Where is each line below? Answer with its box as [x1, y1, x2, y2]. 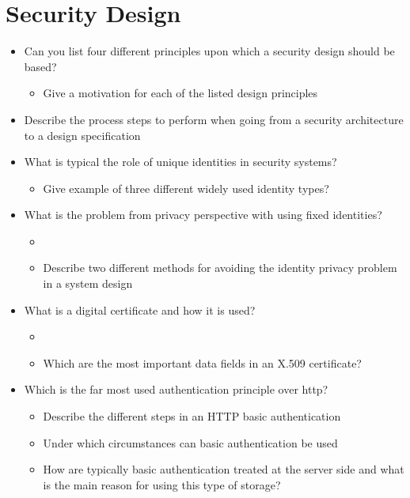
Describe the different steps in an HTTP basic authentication [43, 408, 341, 424]
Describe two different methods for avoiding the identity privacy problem [43, 259, 397, 276]
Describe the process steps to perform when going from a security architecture [24, 111, 404, 127]
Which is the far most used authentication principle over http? [24, 381, 328, 398]
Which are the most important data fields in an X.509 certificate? [43, 354, 362, 371]
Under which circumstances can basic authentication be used [43, 434, 338, 451]
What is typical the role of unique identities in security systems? [24, 153, 337, 170]
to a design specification [24, 126, 141, 143]
